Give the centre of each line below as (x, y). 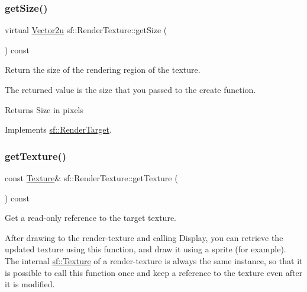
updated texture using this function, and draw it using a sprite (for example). (146, 249)
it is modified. (30, 284)
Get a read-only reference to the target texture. (91, 218)
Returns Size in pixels (44, 109)
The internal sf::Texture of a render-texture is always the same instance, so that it (154, 260)
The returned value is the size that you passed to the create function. (130, 89)
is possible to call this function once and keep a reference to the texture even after (154, 272)
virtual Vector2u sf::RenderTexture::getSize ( (86, 30)
